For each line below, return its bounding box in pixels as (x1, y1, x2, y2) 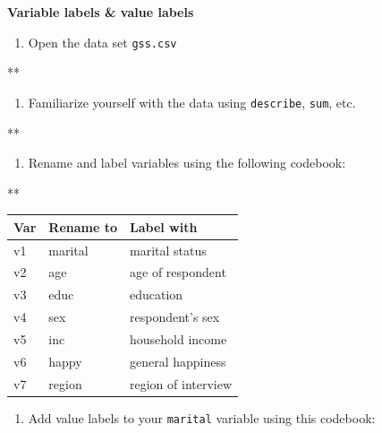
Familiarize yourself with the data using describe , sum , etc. (28, 92, 356, 111)
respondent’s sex (130, 307, 220, 326)
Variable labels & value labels (7, 3, 194, 21)
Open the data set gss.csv (28, 32, 177, 51)
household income (130, 330, 227, 348)
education (130, 285, 183, 304)
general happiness (130, 351, 226, 370)
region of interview (130, 374, 233, 393)
